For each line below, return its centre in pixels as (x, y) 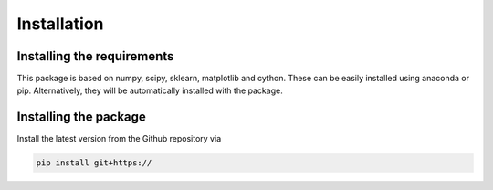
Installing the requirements (95, 56)
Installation (60, 24)
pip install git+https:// (94, 163)
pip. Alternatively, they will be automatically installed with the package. (150, 90)
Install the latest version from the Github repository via (119, 139)
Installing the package (81, 117)
